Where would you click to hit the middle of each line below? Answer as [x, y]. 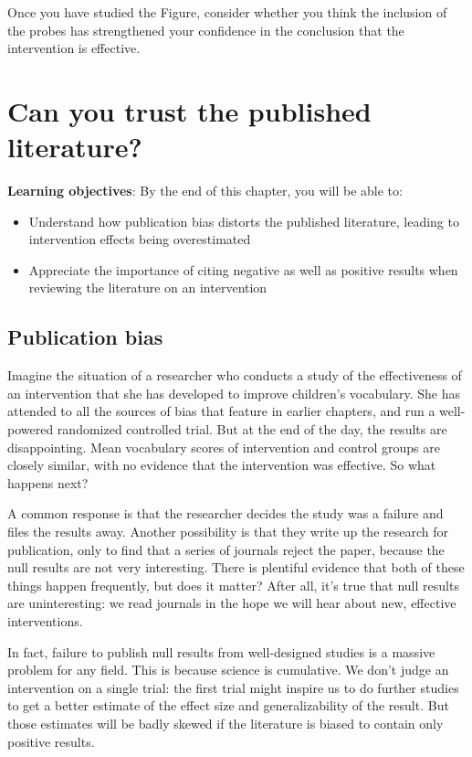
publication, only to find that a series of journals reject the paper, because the [226, 549]
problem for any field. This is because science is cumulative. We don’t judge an [228, 670]
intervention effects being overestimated [140, 239]
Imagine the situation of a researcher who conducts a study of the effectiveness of [235, 375]
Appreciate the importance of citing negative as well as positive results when [243, 269]
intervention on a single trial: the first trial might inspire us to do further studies [233, 687]
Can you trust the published [189, 110]
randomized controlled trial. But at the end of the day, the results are [252, 429]
